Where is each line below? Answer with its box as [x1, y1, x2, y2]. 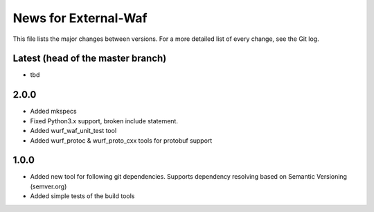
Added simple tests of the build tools [30, 192, 135, 200]
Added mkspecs [30, 107, 77, 116]
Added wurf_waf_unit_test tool [30, 127, 117, 135]
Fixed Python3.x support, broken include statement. [30, 116, 178, 125]
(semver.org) [30, 182, 67, 191]
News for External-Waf [12, 10, 148, 26]
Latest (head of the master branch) [12, 53, 167, 64]
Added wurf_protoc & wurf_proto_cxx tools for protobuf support [30, 136, 213, 145]
